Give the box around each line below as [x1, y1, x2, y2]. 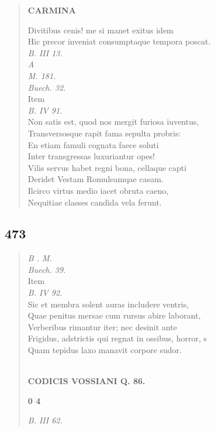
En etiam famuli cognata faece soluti [27, 138, 159, 150]
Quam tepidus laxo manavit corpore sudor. [27, 344, 182, 356]
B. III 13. [27, 46, 63, 59]
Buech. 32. [27, 81, 66, 93]
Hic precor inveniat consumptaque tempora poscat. [27, 35, 211, 47]
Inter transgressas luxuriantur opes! [27, 150, 155, 162]
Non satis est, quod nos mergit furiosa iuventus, [27, 115, 199, 128]
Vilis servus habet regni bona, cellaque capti [27, 161, 187, 173]
